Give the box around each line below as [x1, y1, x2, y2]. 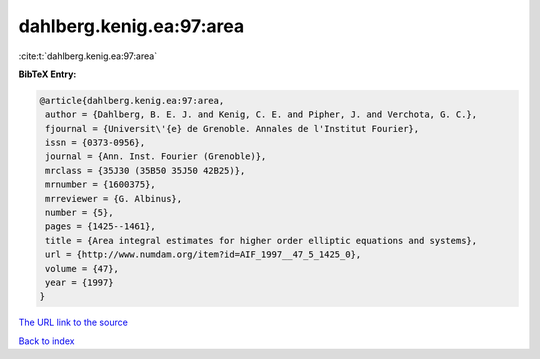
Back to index [18, 335, 75, 347]
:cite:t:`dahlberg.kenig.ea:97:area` [18, 50, 158, 62]
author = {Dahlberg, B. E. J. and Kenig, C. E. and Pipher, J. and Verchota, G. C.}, [45, 109, 478, 120]
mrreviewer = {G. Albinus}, [45, 193, 183, 204]
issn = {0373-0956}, [45, 137, 146, 149]
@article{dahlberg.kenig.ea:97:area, [39, 95, 225, 106]
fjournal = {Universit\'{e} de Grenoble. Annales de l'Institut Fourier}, [45, 123, 420, 134]
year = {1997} [45, 277, 114, 288]
